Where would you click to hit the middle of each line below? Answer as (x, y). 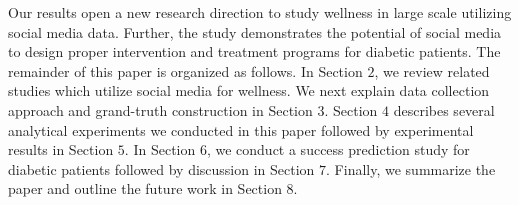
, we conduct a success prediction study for (338, 149)
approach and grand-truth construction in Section (160, 109)
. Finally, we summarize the (411, 168)
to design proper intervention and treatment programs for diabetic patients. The (254, 51)
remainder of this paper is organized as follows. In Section (185, 70)
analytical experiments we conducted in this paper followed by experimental (241, 129)
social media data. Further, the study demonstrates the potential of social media (255, 31)
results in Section (61, 149)
